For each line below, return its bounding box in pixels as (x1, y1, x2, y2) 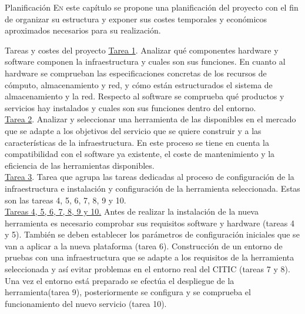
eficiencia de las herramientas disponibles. (5, 159, 155, 171)
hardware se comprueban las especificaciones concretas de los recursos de (5, 66, 267, 79)
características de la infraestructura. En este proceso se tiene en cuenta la (5, 136, 270, 148)
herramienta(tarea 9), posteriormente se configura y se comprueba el (5, 286, 251, 298)
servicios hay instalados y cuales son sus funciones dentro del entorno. (5, 101, 256, 113)
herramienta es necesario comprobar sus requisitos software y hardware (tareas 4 (5, 216, 294, 229)
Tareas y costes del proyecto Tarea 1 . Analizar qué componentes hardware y (5, 44, 279, 56)
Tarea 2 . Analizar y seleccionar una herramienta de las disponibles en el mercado (5, 113, 296, 125)
